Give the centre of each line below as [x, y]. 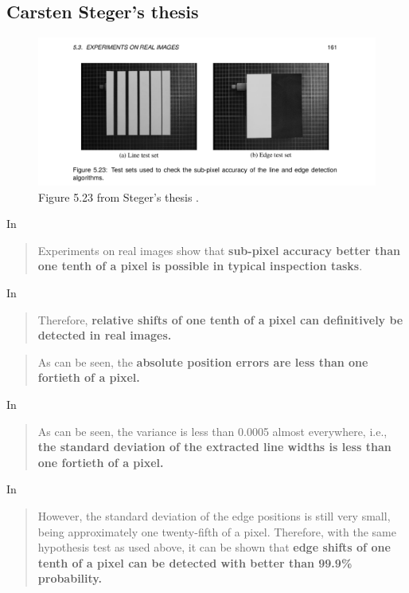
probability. [70, 578]
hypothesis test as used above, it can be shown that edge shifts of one [214, 547]
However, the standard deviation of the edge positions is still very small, [214, 516]
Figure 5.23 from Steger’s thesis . [119, 196]
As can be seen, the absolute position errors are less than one [203, 361]
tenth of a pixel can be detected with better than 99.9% [195, 562]
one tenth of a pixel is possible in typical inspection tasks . [200, 266]
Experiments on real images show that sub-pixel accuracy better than [219, 250]
